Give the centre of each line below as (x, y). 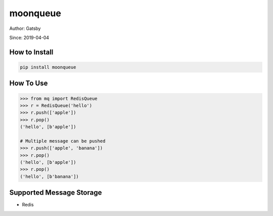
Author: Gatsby (25, 28)
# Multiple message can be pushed (63, 141)
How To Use (29, 83)
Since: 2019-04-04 (29, 38)
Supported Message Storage (56, 193)
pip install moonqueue (48, 67)
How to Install (31, 52)
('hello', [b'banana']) (50, 176)
